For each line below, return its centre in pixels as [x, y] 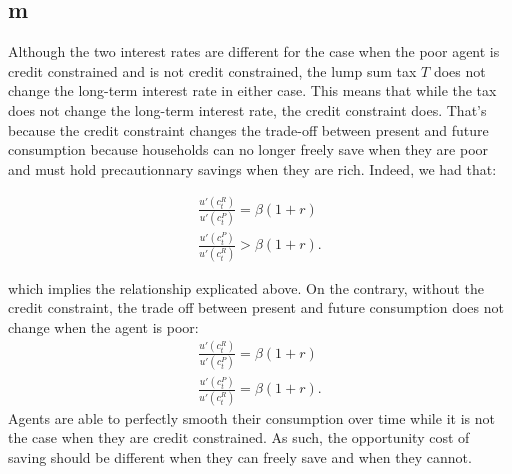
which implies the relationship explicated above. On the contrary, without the [246, 287]
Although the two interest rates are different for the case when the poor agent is [254, 51]
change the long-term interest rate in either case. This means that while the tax [252, 90]
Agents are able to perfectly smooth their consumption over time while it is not [251, 417]
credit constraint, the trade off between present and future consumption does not [256, 307]
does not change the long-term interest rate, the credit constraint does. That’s [247, 109]
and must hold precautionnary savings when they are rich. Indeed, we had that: [252, 168]
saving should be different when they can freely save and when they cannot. [240, 456]
